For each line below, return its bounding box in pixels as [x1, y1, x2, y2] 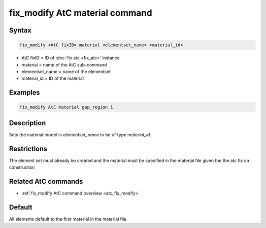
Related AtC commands [9, 177, 83, 186]
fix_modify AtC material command [9, 7, 152, 18]
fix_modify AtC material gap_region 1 [19, 104, 113, 110]
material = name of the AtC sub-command [21, 62, 107, 67]
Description [9, 119, 46, 127]
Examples [9, 89, 40, 97]
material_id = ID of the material [21, 75, 84, 81]
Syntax [9, 26, 32, 34]
